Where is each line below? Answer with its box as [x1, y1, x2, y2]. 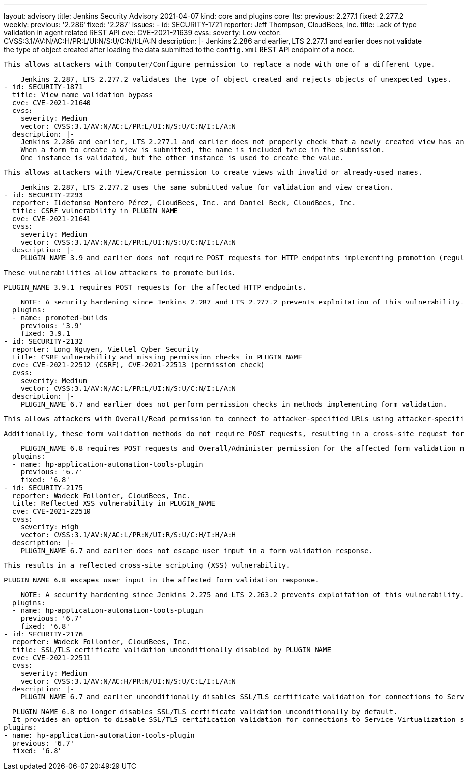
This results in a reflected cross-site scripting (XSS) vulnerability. [4, 561, 290, 569]
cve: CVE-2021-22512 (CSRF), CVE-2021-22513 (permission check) [12, 361, 265, 369]
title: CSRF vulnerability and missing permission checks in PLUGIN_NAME [12, 353, 302, 361]
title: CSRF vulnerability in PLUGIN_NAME [12, 207, 178, 215]
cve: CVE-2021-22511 [12, 654, 91, 662]
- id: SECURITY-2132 [4, 337, 83, 345]
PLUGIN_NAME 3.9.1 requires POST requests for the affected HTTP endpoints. [4, 283, 307, 291]
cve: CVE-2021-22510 [12, 507, 91, 515]
